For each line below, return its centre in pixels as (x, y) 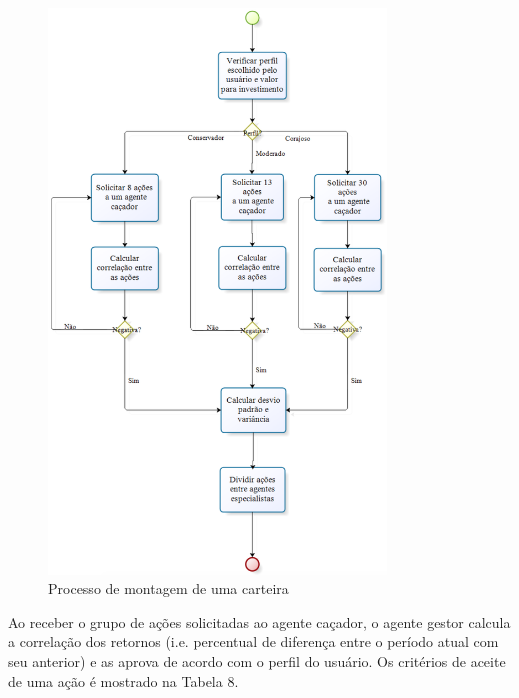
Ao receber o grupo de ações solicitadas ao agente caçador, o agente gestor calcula (259, 621)
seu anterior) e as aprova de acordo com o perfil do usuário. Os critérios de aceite (257, 660)
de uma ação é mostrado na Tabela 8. (123, 680)
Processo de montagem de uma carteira (168, 588)
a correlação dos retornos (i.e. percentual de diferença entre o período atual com (253, 641)
